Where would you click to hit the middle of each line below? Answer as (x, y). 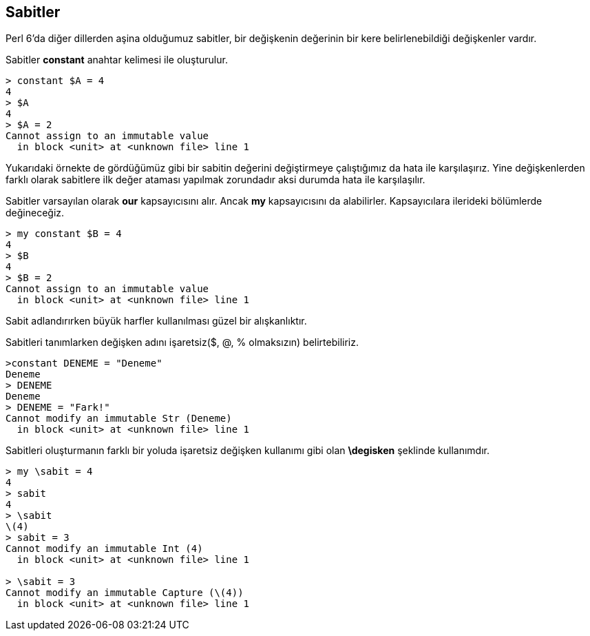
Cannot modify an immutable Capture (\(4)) (125, 593)
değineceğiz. (35, 213)
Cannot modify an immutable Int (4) (104, 549)
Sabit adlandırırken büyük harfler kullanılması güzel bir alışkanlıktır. (156, 321)
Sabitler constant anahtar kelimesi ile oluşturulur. (117, 60)
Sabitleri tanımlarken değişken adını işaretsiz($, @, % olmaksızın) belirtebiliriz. (182, 342)
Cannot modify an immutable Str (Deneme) (119, 419)
